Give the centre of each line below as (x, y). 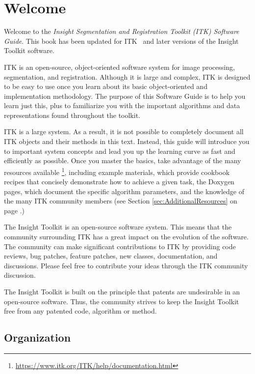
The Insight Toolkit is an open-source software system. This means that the (118, 227)
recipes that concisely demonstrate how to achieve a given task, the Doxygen (119, 182)
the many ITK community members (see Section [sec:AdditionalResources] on (121, 201)
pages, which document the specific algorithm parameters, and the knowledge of (124, 191)
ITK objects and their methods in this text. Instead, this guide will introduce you (127, 141)
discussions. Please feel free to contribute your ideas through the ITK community (126, 265)
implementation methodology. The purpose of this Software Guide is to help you (125, 96)
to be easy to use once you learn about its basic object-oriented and (106, 86)
